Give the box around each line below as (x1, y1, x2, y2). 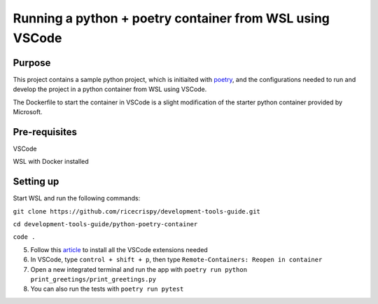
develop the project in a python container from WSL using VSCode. (13, 85, 207, 94)
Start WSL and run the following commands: (13, 194, 141, 202)
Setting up (13, 176, 59, 188)
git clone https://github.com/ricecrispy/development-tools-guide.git (13, 207, 260, 215)
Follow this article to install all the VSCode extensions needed (30, 245, 208, 254)
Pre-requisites (13, 126, 77, 138)
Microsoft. (13, 108, 43, 116)
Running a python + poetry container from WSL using (13, 11, 330, 26)
